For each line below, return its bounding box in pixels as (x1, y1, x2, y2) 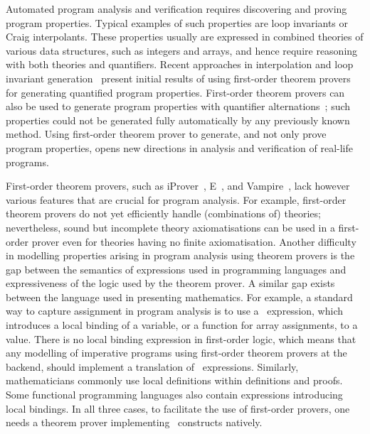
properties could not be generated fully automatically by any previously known (6, 112, 350, 127)
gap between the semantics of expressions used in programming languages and (6, 261, 347, 276)
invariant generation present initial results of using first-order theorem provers (6, 70, 351, 85)
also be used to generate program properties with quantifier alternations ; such (6, 99, 351, 114)
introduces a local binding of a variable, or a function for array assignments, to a (6, 318, 358, 332)
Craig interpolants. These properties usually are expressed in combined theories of (6, 29, 364, 44)
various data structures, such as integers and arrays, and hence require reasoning (6, 43, 358, 58)
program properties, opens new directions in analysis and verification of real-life (6, 140, 353, 155)
